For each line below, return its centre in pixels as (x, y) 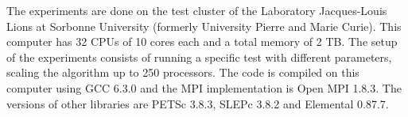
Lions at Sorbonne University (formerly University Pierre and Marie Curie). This (204, 26)
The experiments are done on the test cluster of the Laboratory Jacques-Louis (197, 10)
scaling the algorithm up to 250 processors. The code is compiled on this (183, 72)
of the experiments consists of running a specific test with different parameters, (199, 57)
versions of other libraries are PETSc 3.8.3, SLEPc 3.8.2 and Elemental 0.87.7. (198, 103)
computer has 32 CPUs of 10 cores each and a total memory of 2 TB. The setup (202, 42)
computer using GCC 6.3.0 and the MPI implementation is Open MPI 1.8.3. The (204, 87)
